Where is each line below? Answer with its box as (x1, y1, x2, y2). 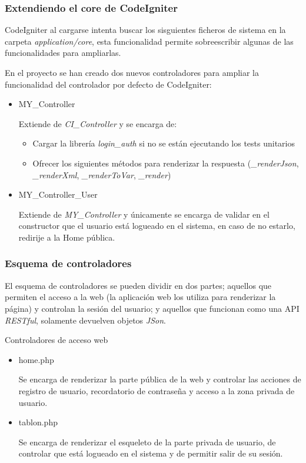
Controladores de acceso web (5, 334, 108, 346)
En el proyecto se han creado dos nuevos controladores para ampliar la (5, 66, 259, 78)
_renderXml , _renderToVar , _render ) (32, 168, 171, 181)
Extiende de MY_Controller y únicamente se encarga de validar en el (18, 208, 270, 220)
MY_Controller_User (18, 188, 98, 201)
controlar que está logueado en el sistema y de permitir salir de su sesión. (18, 447, 283, 459)
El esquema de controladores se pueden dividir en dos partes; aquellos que (5, 279, 272, 291)
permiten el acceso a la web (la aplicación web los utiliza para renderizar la (5, 291, 276, 303)
